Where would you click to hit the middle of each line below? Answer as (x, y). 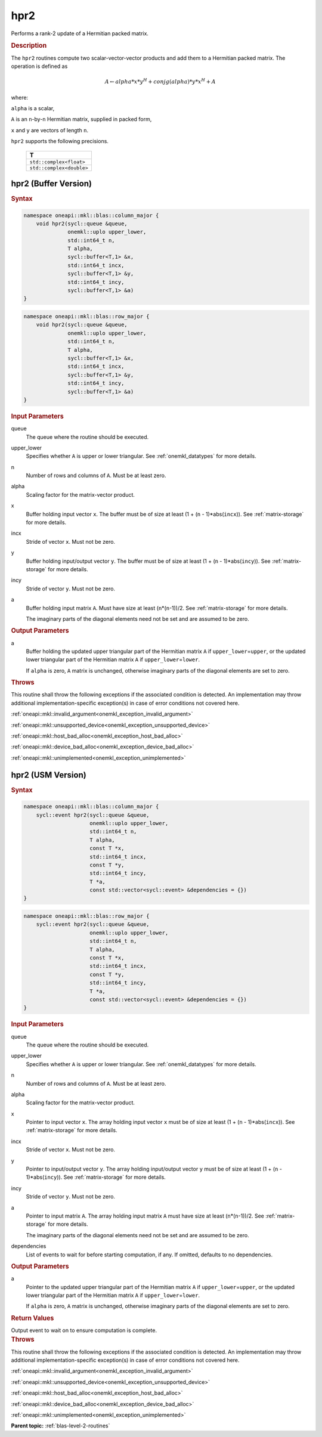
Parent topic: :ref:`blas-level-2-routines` (61, 1426)
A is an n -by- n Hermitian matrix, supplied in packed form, (81, 119)
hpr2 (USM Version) (49, 775)
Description (29, 46)
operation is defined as (39, 66)
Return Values (32, 1318)
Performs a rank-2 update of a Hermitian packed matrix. (80, 33)
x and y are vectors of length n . (50, 130)
